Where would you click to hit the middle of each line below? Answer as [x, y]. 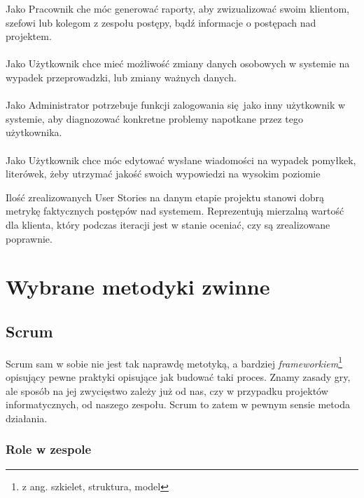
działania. [27, 418]
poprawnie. [29, 238]
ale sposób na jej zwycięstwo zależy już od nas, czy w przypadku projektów [167, 390]
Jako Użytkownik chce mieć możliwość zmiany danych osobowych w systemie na [178, 63]
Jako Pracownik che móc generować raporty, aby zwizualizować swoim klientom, [177, 8]
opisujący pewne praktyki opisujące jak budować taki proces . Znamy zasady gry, [178, 376]
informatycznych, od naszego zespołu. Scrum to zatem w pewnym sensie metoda [178, 404]
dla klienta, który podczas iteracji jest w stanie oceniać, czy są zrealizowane [168, 224]
